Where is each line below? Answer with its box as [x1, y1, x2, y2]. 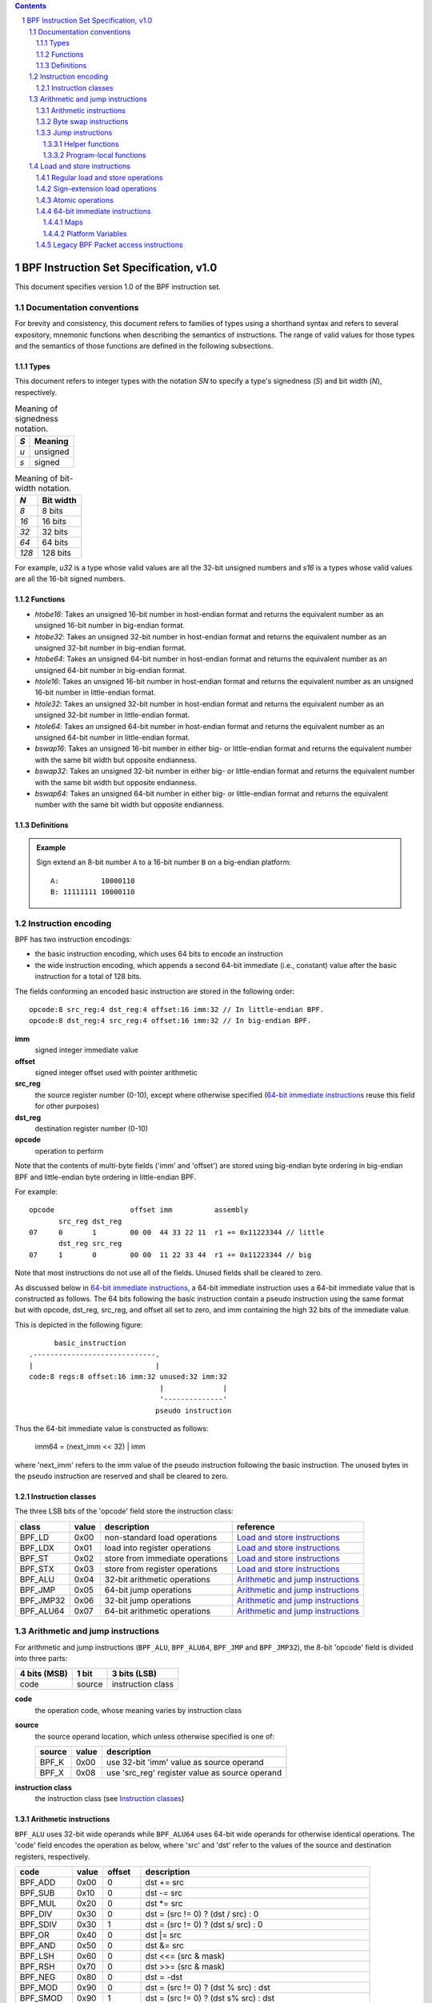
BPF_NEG [19, 1971, 56, 1982]
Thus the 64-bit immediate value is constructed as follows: [14, 1423, 209, 1433]
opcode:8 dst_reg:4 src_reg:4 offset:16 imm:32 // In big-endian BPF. [29, 1016, 312, 1026]
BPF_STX [19, 1563, 55, 1574]
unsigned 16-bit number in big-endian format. [34, 621, 186, 631]
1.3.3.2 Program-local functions [42, 151, 146, 160]
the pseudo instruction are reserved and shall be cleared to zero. [14, 1471, 229, 1481]
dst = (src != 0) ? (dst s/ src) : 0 [145, 1919, 263, 1930]
